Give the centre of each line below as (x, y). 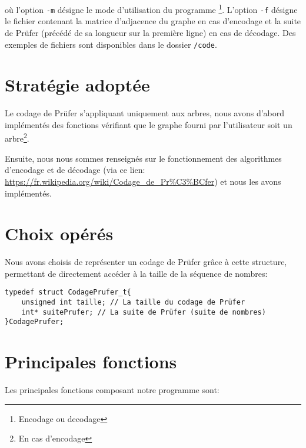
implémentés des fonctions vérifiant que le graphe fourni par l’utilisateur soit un (149, 124)
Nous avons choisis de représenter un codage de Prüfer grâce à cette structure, (146, 262)
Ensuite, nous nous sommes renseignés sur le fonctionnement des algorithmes (143, 158)
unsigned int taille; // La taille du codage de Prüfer (133, 303)
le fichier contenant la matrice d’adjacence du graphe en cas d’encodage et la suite (153, 21)
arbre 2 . (17, 138)
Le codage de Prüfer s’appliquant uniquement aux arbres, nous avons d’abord (145, 113)
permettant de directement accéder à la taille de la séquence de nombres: (136, 273)
